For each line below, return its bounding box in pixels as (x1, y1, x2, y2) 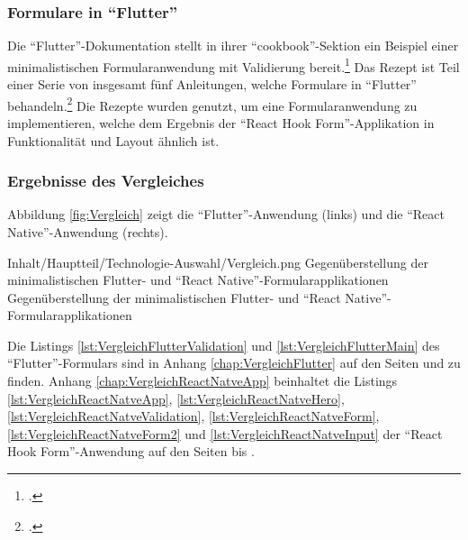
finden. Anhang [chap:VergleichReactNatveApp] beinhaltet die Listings (7, 371, 398, 390)
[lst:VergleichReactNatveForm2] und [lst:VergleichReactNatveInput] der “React (7, 424, 443, 443)
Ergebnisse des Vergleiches (7, 169, 204, 192)
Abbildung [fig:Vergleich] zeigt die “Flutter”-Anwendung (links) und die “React (7, 205, 445, 224)
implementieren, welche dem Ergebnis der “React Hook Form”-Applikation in (7, 113, 435, 132)
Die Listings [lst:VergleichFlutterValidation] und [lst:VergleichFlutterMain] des (7, 335, 440, 354)
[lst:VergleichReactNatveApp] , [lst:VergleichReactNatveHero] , (7, 389, 345, 407)
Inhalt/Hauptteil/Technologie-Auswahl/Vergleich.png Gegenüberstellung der (7, 252, 428, 271)
